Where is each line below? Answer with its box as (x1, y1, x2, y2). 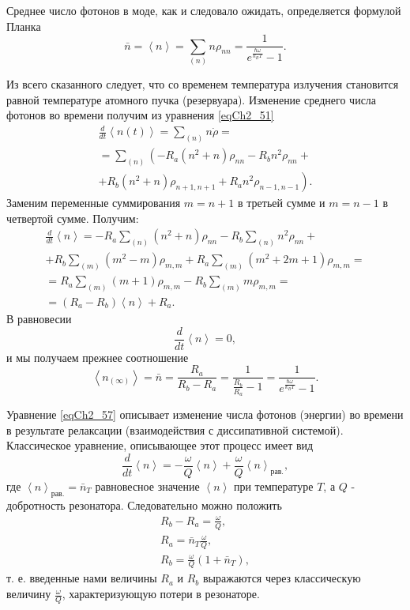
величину (6, 586, 51, 602)
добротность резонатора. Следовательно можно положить (6, 496, 282, 513)
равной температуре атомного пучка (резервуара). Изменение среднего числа (6, 91, 377, 107)
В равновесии (6, 310, 72, 326)
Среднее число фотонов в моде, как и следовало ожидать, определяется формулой (6, 2, 401, 18)
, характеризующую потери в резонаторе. (62, 586, 260, 602)
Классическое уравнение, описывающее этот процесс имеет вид (6, 437, 314, 454)
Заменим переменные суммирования (6, 194, 181, 211)
